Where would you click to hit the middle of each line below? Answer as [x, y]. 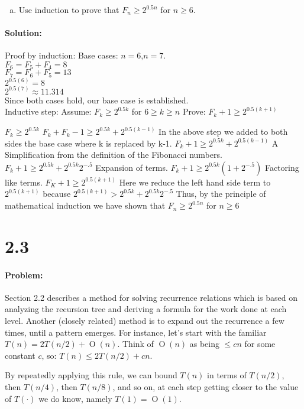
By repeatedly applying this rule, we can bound [91, 375]
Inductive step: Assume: [48, 111]
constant [20, 355]
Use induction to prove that [69, 9]
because [57, 194]
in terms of [227, 375]
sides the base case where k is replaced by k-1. [88, 143]
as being [205, 344]
